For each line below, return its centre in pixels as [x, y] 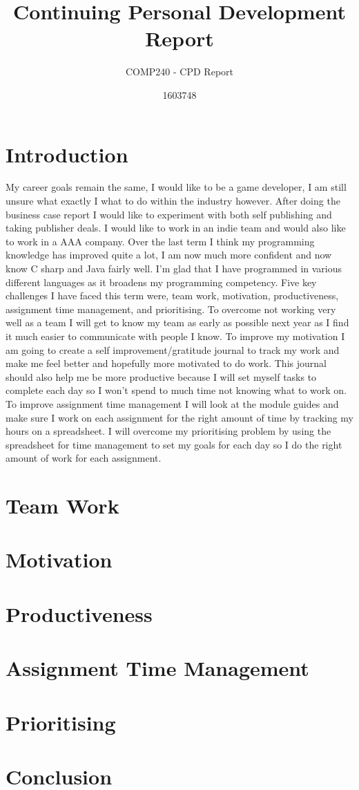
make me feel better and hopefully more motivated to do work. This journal [166, 363]
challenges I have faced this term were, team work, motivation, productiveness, [172, 295]
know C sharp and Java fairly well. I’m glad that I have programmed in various [174, 268]
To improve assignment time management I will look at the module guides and [172, 403]
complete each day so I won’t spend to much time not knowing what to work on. [176, 390]
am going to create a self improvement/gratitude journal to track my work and [173, 349]
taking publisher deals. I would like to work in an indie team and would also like [176, 228]
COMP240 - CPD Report [179, 72]
